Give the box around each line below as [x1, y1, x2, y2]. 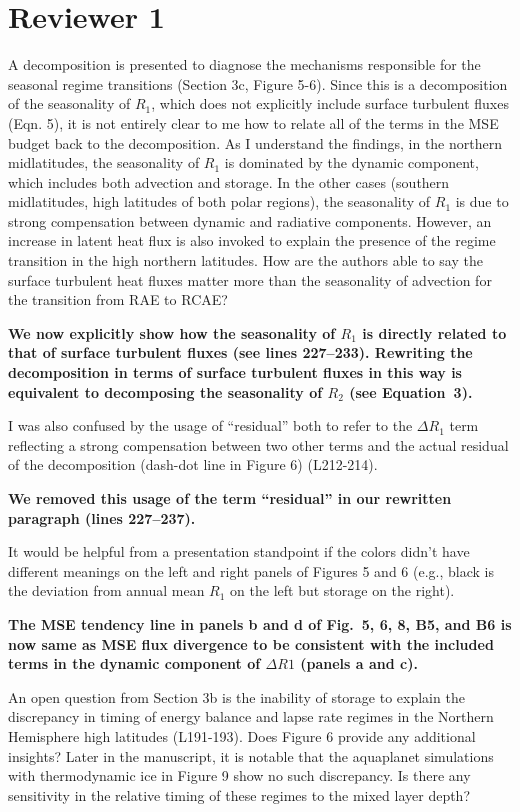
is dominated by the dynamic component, [224, 152, 479, 173]
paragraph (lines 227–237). [8, 507, 196, 528]
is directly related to [362, 322, 507, 343]
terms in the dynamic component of [8, 653, 261, 674]
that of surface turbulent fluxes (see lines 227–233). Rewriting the [8, 342, 473, 363]
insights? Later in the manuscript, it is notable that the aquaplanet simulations [8, 745, 494, 766]
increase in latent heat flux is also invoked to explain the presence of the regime [8, 230, 496, 251]
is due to [455, 191, 509, 212]
